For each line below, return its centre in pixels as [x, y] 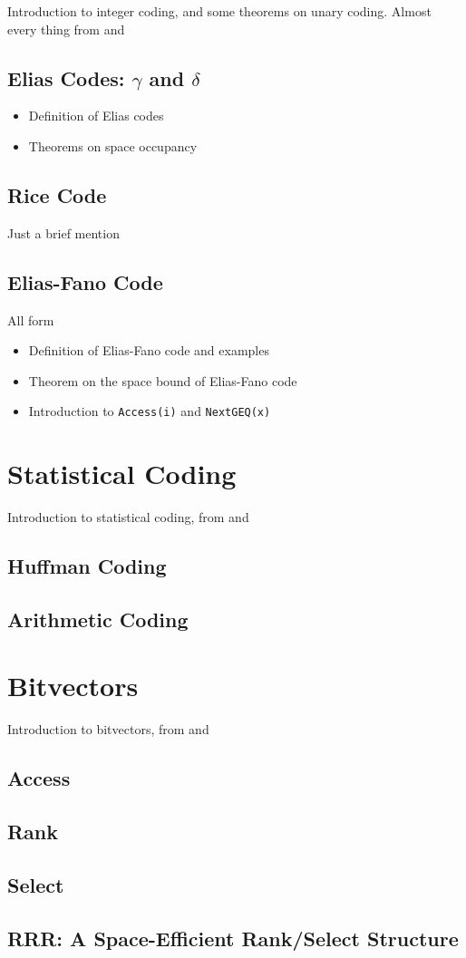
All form [31, 319]
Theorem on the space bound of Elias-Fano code [163, 380]
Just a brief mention [63, 232]
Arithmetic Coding [98, 619]
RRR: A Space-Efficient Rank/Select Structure [233, 938]
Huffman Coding [87, 566]
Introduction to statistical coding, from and [128, 517]
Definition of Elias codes [96, 116]
